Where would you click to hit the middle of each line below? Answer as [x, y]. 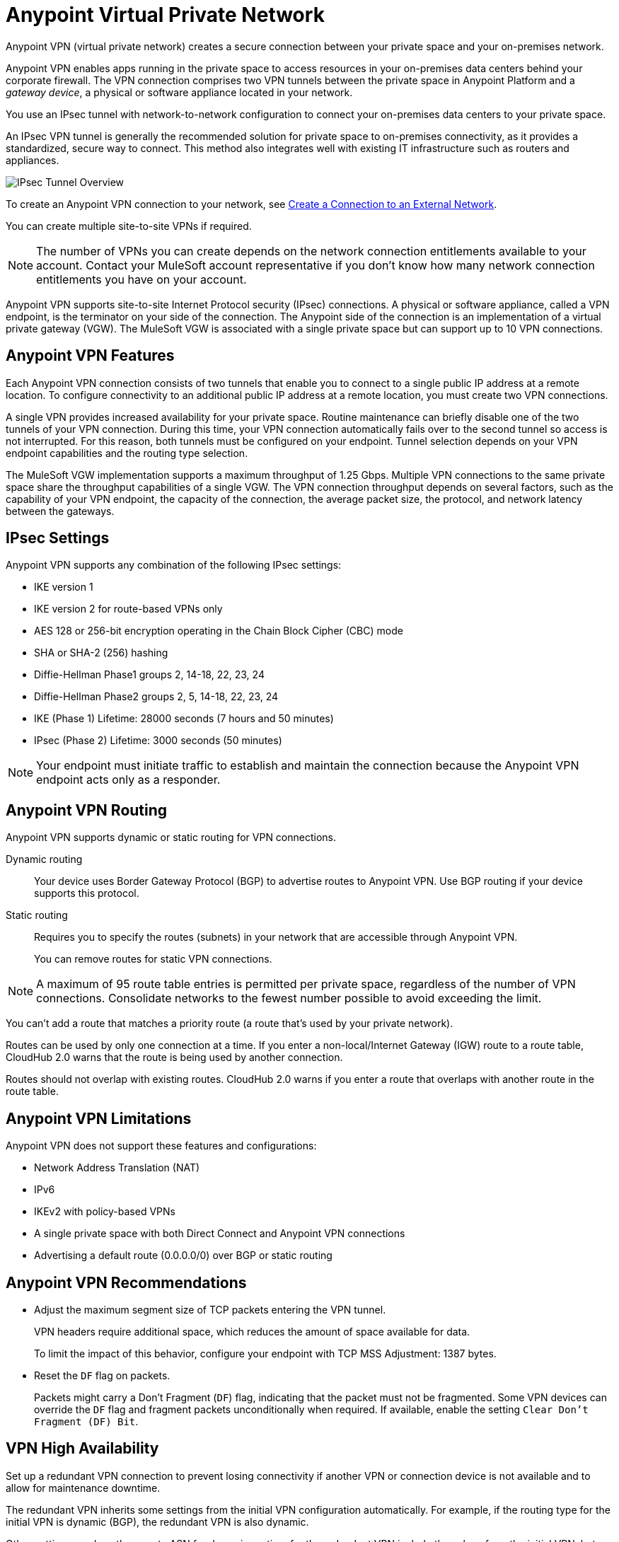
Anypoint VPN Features [90, 356]
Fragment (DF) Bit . [86, 1421]
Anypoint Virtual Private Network [165, 15]
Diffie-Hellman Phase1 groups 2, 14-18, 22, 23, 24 [149, 675]
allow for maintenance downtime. [83, 1488]
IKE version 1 [64, 587]
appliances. [33, 160]
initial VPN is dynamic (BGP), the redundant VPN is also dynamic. [157, 1521]
